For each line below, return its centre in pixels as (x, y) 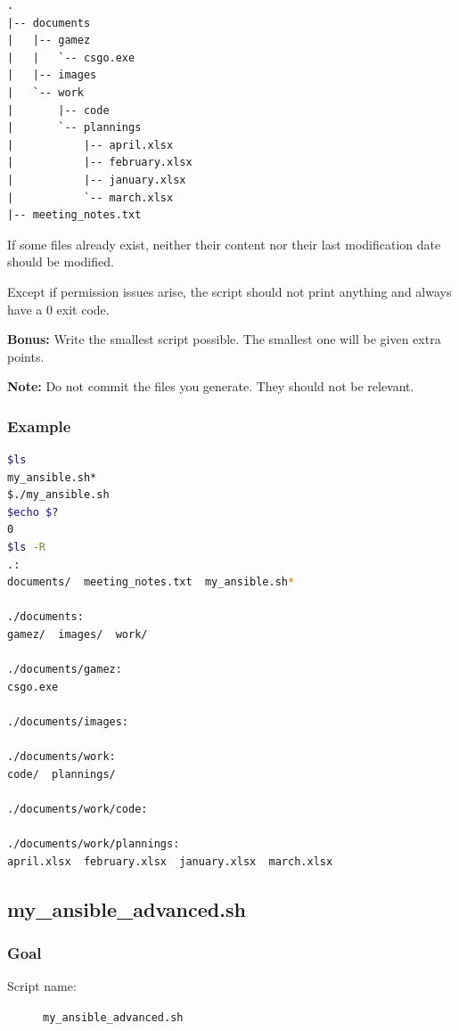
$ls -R (26, 548)
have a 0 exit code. (58, 309)
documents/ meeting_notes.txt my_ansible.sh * (151, 582)
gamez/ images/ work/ (78, 635)
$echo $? (33, 512)
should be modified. (61, 262)
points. (26, 356)
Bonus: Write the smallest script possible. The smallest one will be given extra (224, 339)
